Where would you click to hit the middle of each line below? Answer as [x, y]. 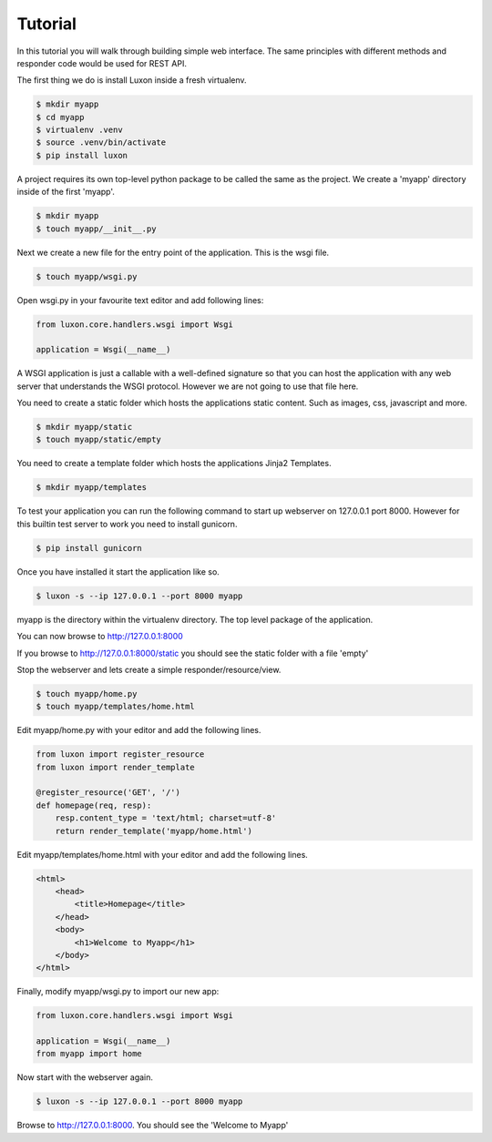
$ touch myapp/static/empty [98, 440]
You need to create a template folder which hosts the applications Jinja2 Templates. [174, 464]
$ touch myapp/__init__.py [96, 229]
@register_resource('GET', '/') [108, 793]
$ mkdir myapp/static [84, 427]
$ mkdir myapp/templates [92, 488]
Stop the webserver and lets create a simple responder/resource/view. [149, 669]
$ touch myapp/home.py [87, 693]
